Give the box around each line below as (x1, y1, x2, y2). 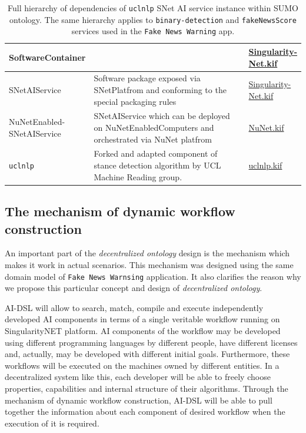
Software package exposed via (94, 72, 201, 84)
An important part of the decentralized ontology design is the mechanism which (5, 247, 290, 259)
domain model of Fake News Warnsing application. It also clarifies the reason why (5, 270, 301, 282)
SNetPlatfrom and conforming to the (94, 84, 227, 95)
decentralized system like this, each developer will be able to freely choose (5, 371, 271, 383)
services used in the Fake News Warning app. (71, 25, 235, 37)
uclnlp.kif (248, 159, 282, 171)
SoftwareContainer (9, 51, 86, 63)
